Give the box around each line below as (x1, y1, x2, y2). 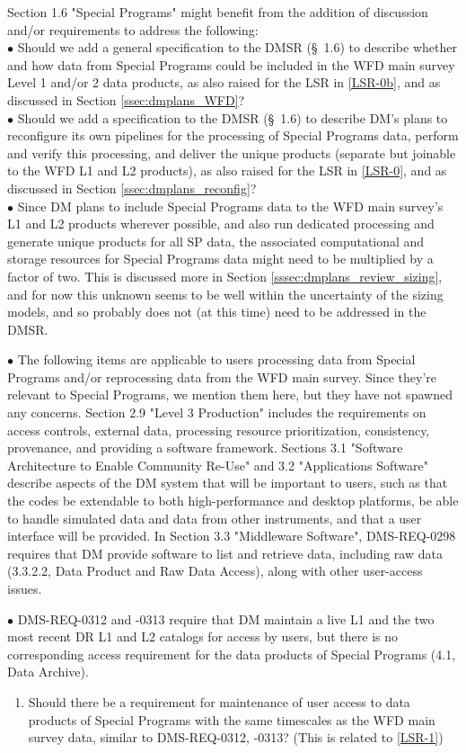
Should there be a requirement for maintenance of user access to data (28, 692, 410, 711)
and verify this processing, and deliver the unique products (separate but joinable (7, 143, 456, 162)
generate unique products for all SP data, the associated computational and (7, 231, 425, 250)
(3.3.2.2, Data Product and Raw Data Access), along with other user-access (7, 561, 423, 580)
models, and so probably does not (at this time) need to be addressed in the (7, 302, 426, 321)
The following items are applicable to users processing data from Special (17, 350, 416, 369)
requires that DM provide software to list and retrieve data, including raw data (7, 543, 443, 562)
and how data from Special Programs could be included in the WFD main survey (7, 55, 455, 74)
